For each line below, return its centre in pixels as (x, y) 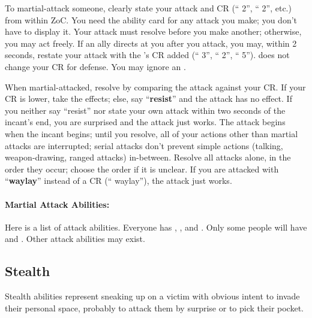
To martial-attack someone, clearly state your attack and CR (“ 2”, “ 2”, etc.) (148, 8)
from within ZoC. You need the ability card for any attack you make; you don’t (151, 19)
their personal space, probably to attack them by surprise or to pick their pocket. (154, 308)
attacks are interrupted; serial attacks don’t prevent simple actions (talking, (144, 145)
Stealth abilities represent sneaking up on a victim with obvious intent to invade (152, 296)
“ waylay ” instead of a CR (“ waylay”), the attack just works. (118, 181)
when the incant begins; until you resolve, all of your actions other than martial (151, 133)
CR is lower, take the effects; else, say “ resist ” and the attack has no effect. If (148, 99)
